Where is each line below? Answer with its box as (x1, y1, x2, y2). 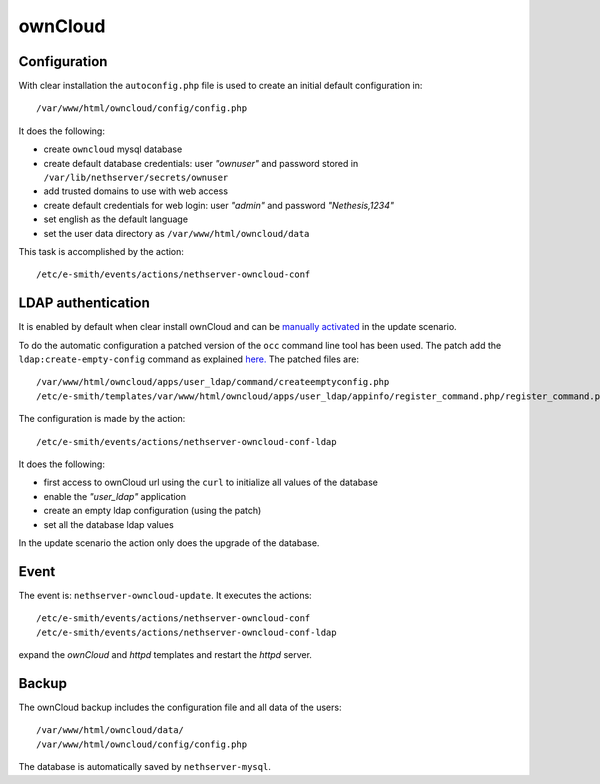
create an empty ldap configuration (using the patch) (43, 505, 262, 517)
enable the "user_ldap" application (43, 490, 187, 502)
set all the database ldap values (43, 518, 174, 530)
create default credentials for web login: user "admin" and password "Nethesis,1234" (43, 199, 395, 211)
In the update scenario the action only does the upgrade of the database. (18, 536, 320, 549)
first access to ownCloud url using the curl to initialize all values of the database (43, 476, 379, 489)
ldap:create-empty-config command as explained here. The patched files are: (18, 353, 360, 365)
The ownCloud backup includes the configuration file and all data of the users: (18, 701, 342, 713)
